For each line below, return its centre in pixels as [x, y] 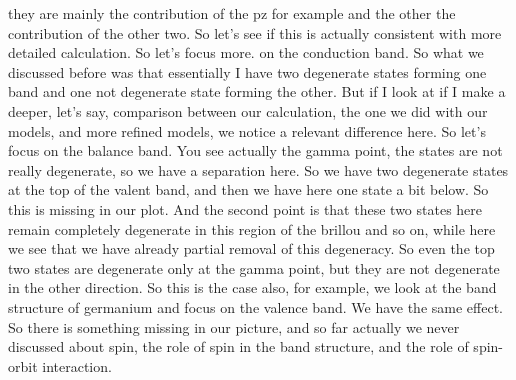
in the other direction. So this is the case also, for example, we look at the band [252, 287]
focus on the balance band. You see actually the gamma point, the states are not [255, 150]
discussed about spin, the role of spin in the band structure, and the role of [238, 346]
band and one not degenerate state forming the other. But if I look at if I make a [257, 91]
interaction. [77, 365]
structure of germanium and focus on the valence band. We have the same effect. [255, 306]
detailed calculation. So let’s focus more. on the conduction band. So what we [246, 52]
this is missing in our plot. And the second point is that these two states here [245, 208]
